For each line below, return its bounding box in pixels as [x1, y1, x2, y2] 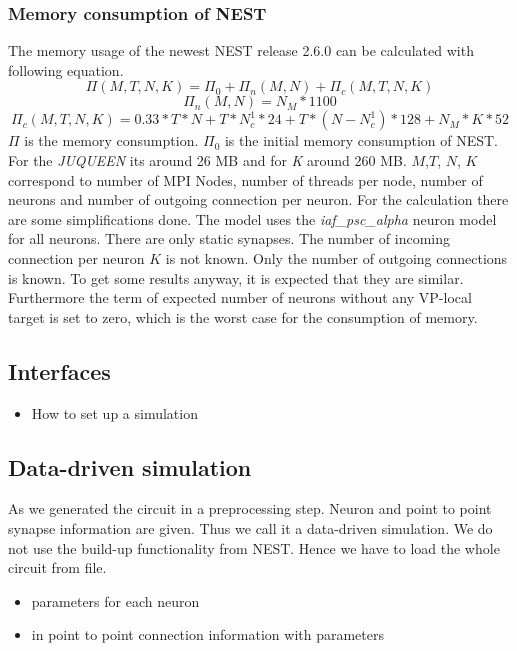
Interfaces [8, 355, 111, 386]
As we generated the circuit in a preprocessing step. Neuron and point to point [8, 498, 492, 519]
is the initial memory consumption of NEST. [224, 130, 498, 151]
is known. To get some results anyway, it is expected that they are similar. [8, 267, 464, 288]
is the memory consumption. [24, 130, 199, 151]
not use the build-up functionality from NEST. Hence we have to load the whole [8, 537, 500, 558]
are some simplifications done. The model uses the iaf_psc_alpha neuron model [8, 208, 497, 229]
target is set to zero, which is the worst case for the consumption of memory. [8, 306, 478, 327]
